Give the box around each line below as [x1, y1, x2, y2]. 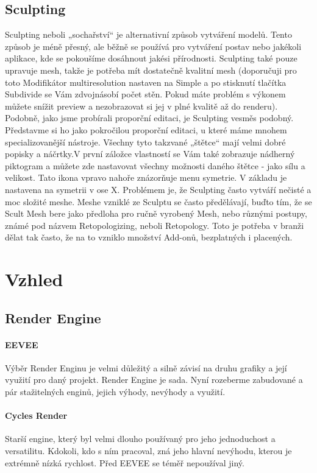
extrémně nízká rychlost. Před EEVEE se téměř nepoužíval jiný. [5, 456, 244, 469]
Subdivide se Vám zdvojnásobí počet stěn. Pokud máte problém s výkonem [5, 88, 286, 100]
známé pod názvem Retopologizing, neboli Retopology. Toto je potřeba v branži [5, 219, 304, 231]
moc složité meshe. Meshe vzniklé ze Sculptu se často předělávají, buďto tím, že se [5, 195, 312, 208]
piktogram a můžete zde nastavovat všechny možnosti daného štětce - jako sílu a [5, 159, 305, 172]
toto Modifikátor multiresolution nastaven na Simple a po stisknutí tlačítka [5, 75, 287, 88]
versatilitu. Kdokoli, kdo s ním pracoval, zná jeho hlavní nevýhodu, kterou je [5, 444, 292, 457]
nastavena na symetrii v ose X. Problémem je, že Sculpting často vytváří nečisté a [5, 183, 312, 195]
